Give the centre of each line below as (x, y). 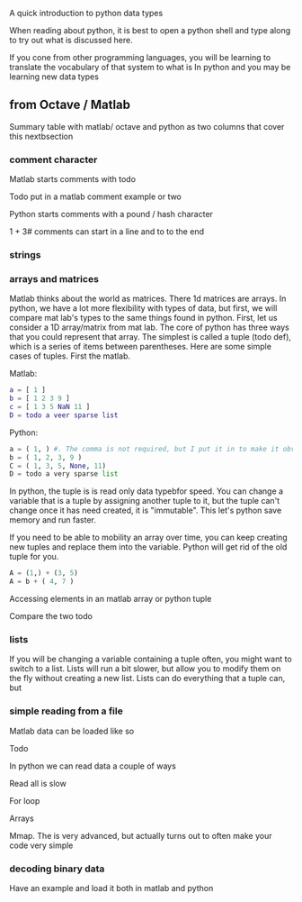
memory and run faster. (53, 520)
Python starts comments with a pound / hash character (111, 214)
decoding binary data (57, 869)
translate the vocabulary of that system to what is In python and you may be (150, 67)
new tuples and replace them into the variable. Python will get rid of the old (148, 547)
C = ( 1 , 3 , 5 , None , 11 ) (58, 466)
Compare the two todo (51, 616)
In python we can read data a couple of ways (93, 766)
